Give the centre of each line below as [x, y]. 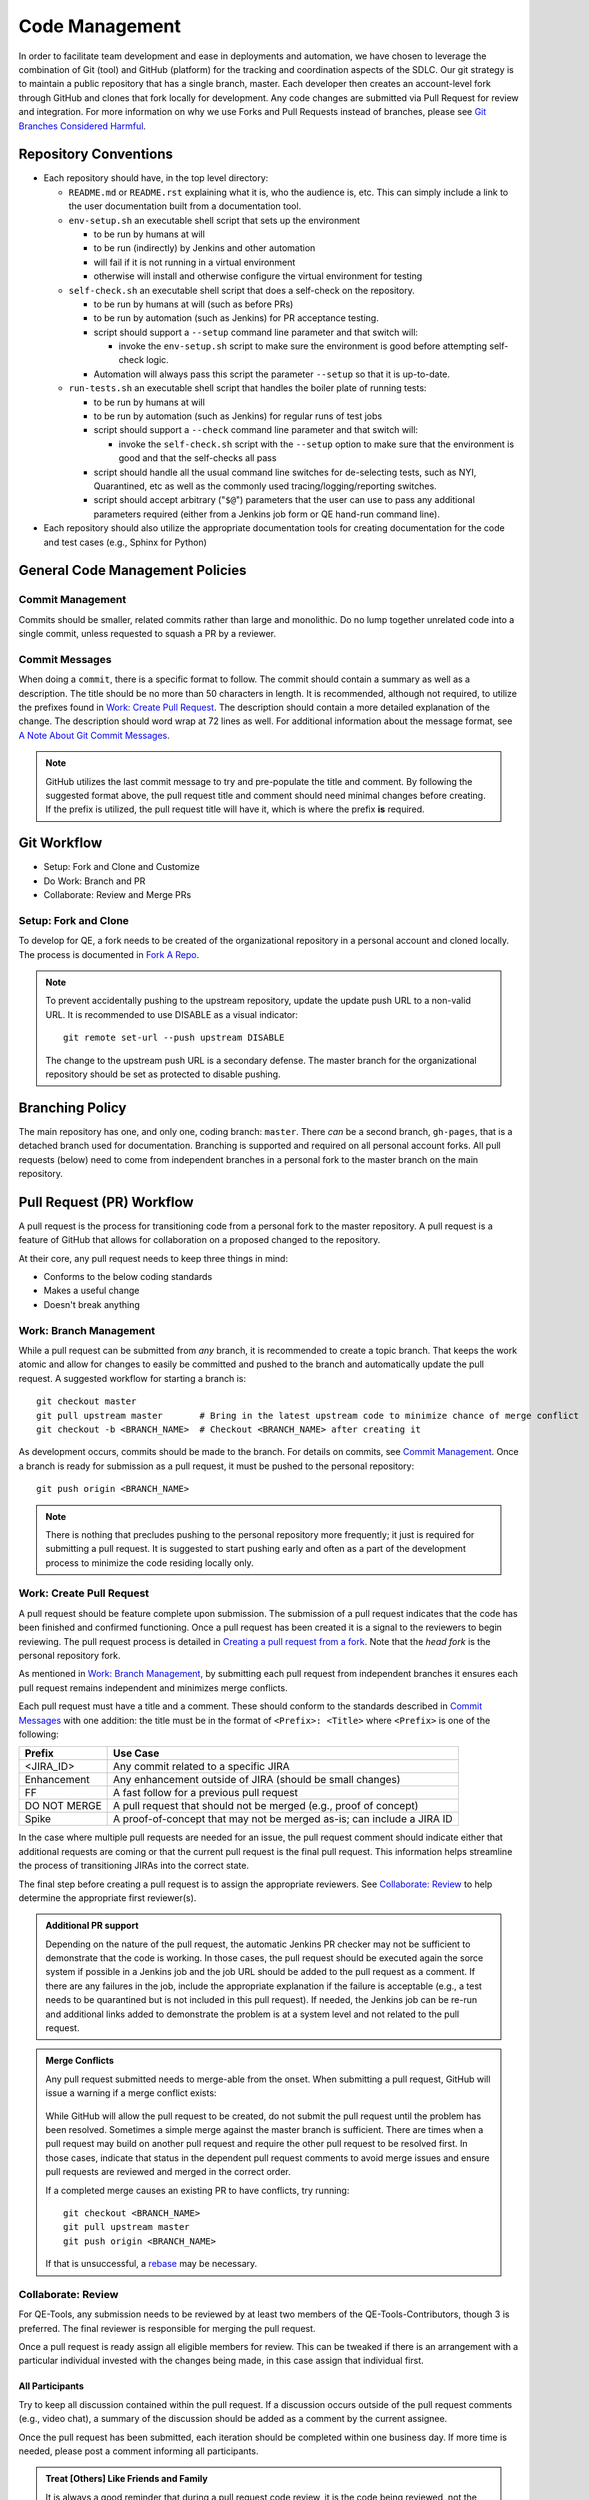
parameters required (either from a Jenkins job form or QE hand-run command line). [266, 514]
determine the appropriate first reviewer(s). [107, 1897]
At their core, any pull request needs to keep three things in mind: [153, 1258]
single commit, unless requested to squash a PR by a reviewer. [147, 634]
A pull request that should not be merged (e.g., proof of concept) [266, 1806]
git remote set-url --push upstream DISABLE [174, 1038]
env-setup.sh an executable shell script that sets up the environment [214, 220]
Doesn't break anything [91, 1304]
